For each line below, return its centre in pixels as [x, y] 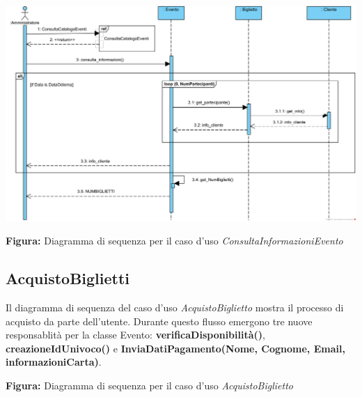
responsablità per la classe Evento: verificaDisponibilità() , [135, 335]
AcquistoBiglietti [68, 278]
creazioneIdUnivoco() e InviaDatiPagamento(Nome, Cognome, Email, [175, 348]
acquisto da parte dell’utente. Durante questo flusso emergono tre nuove [159, 321]
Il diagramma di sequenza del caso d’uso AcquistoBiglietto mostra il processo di [175, 307]
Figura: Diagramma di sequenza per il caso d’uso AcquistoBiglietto [149, 385]
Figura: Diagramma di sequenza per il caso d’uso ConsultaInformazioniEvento [174, 241]
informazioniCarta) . [54, 362]
